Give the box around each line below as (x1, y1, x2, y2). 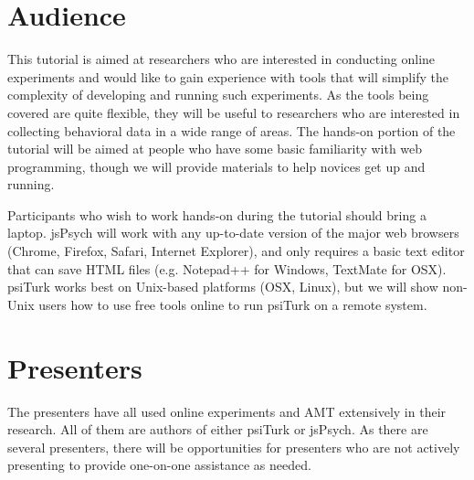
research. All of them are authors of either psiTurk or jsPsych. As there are (7, 420, 428, 439)
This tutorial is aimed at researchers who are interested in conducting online (7, 49, 436, 69)
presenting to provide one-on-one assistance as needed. (7, 455, 311, 475)
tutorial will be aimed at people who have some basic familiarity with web (7, 139, 423, 158)
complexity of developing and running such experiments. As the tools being (7, 85, 429, 104)
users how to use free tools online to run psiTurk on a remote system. (38, 294, 427, 314)
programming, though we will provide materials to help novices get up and (7, 156, 426, 176)
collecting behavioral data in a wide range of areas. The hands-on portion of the (7, 121, 456, 140)
